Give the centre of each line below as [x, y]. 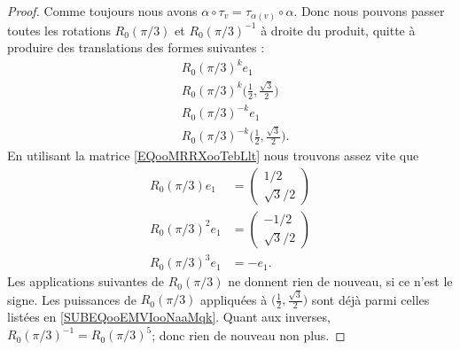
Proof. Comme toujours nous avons [102, 11]
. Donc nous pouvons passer [369, 11]
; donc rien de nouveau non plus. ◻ [249, 334]
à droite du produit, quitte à [338, 30]
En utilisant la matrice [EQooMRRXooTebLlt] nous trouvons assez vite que [213, 155]
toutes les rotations [59, 30]
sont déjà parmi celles [370, 299]
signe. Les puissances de [72, 299]
